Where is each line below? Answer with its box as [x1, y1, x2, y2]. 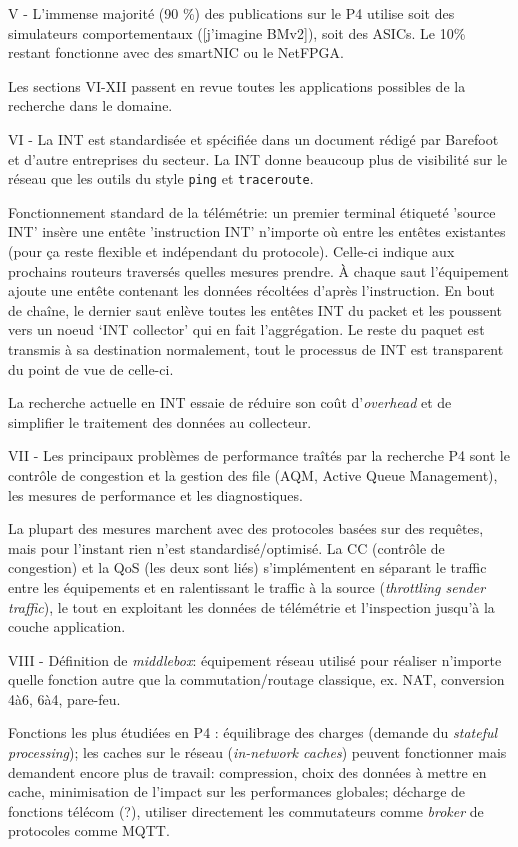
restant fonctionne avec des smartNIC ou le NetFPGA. [8, 42, 344, 63]
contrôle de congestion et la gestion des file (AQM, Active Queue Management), [8, 464, 498, 485]
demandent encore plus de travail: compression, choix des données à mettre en [8, 761, 487, 782]
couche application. [8, 616, 126, 637]
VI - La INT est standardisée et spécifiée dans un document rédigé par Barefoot [8, 128, 499, 149]
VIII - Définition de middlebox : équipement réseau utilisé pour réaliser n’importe [8, 649, 502, 670]
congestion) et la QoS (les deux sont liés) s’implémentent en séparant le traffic [8, 557, 487, 578]
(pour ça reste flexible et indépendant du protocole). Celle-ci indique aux [8, 241, 455, 261]
